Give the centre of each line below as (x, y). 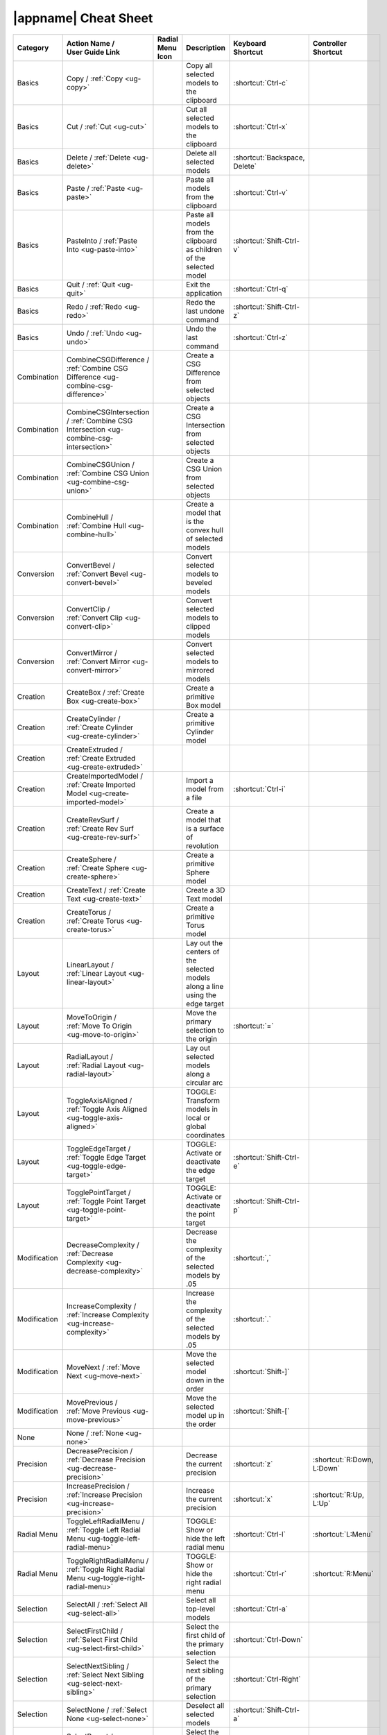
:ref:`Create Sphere (98, 867)
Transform (203, 1100)
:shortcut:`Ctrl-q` (261, 289)
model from (205, 789)
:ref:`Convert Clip (94, 618)
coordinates (206, 1135)
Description (206, 47)
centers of (203, 951)
